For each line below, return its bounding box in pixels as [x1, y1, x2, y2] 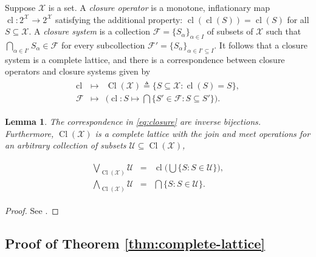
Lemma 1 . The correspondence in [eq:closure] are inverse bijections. [5, 115, 261, 128]
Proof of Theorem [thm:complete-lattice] [5, 233, 266, 252]
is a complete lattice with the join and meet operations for [95, 127, 311, 139]
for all [287, 13, 309, 25]
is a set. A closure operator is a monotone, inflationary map [48, 1, 270, 13]
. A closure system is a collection [29, 25, 150, 38]
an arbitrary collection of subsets [5, 139, 126, 152]
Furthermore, [5, 127, 54, 139]
